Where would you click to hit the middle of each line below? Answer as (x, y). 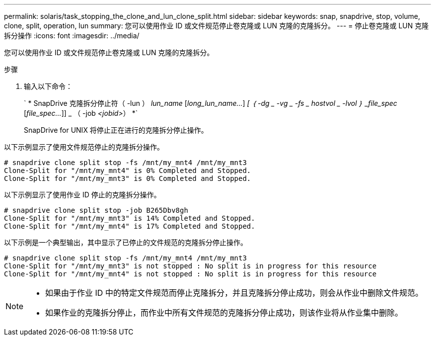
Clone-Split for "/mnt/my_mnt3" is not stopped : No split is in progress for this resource (190, 266)
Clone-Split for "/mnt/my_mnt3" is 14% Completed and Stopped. (130, 218)
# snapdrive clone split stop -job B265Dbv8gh (96, 210)
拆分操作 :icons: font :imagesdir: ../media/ (72, 36)
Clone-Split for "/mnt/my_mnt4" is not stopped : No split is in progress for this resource (190, 274)
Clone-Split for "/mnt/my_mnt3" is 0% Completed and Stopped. (128, 178)
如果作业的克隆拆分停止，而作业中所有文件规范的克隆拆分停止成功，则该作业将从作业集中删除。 (224, 313)
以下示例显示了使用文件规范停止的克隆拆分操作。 (84, 147)
